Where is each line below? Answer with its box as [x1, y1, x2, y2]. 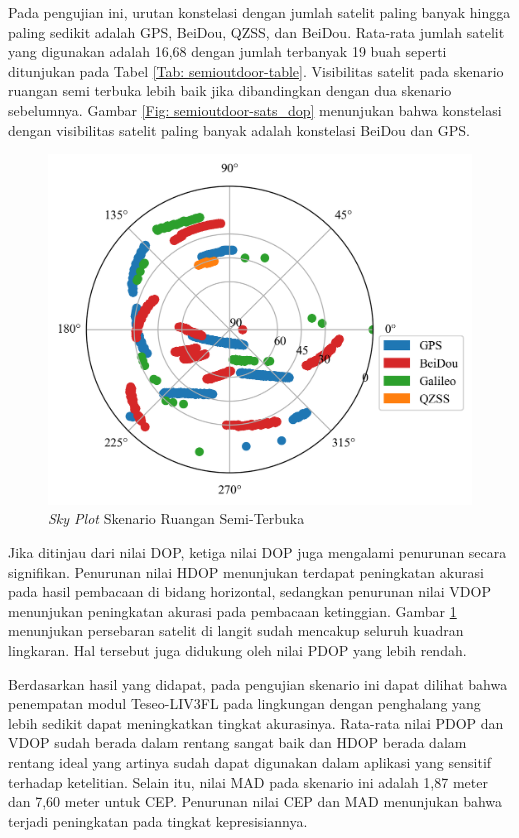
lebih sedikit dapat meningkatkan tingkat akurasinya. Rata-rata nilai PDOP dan [8, 712, 504, 733]
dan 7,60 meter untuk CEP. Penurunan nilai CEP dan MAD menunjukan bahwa [8, 791, 503, 812]
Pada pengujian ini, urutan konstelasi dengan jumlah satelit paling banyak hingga [8, 2, 511, 22]
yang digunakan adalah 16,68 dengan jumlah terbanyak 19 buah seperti [8, 41, 447, 62]
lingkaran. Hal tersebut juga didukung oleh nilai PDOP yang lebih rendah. [8, 640, 467, 661]
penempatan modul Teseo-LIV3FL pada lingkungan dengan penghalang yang [8, 693, 481, 714]
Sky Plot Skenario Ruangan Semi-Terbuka [48, 508, 305, 529]
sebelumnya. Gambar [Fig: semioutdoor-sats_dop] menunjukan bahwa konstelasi [8, 99, 502, 120]
